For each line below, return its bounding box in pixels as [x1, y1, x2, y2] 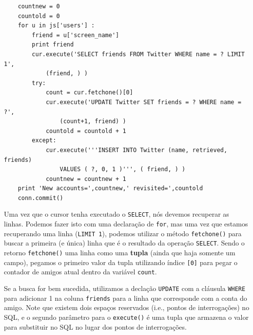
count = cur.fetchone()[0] [45, 89, 133, 96]
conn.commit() [18, 194, 63, 201]
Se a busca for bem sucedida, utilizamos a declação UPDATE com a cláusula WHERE [4, 283, 246, 293]
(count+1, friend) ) [59, 118, 126, 125]
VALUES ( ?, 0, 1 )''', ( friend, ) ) [59, 166, 186, 173]
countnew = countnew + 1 [45, 175, 126, 182]
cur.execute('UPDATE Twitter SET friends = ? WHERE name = [45, 98, 241, 106]
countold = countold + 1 [45, 127, 126, 134]
